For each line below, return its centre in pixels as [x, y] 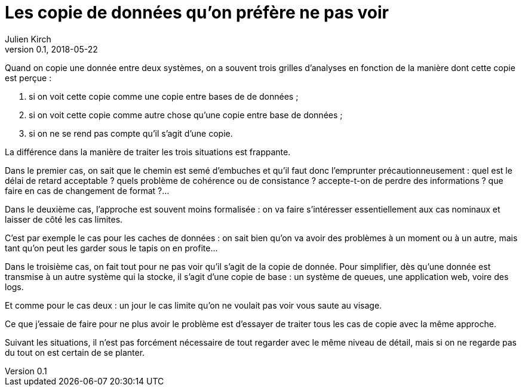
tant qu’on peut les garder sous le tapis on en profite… [111, 248]
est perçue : [28, 78]
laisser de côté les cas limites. [64, 219]
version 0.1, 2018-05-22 [51, 49]
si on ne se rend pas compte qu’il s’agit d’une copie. [131, 133]
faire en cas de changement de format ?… [87, 190]
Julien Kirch [28, 39]
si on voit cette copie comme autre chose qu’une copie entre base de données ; [186, 115]
